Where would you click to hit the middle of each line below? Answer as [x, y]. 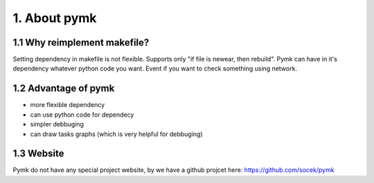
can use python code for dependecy [82, 115]
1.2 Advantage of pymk [64, 89]
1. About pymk [55, 18]
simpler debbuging [57, 124]
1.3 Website [39, 154]
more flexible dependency [68, 105]
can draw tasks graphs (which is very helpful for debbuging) [116, 134]
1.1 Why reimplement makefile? [81, 42]
